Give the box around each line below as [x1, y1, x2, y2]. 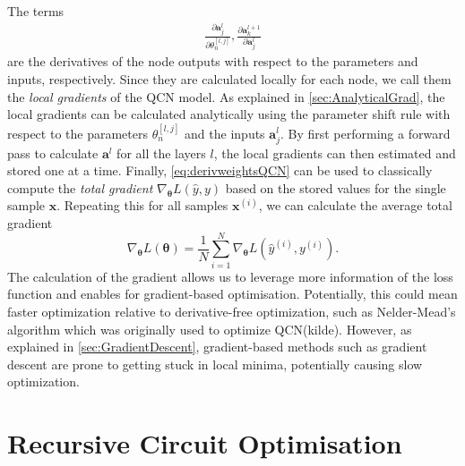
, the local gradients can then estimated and [213, 143, 456, 162]
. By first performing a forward [280, 123, 451, 142]
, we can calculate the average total [258, 196, 452, 215]
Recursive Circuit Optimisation [7, 425, 402, 462]
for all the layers [116, 143, 206, 162]
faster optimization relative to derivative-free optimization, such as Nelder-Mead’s [7, 301, 456, 320]
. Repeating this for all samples [56, 196, 228, 215]
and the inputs [185, 123, 265, 142]
